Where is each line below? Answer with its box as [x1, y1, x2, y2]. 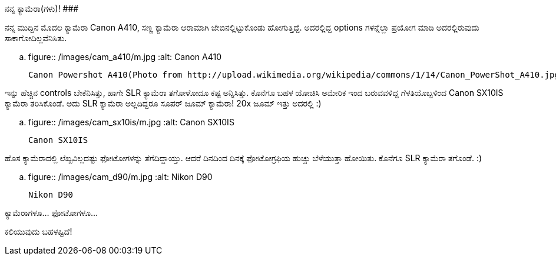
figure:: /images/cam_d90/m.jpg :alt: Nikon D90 [28, 172, 213, 182]
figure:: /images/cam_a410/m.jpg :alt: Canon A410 [28, 52, 221, 62]
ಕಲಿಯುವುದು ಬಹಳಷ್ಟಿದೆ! [5, 226, 72, 236]
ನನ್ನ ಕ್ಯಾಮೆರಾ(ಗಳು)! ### [5, 4, 79, 14]
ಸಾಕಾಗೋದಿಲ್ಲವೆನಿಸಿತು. [5, 33, 67, 43]
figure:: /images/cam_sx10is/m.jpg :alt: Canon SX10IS [28, 117, 234, 127]
